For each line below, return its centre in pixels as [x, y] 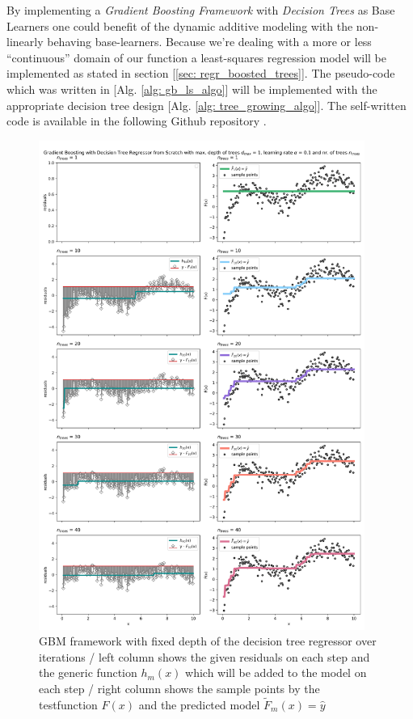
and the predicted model [199, 704]
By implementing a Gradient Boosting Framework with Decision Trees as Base [201, 10]
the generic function [88, 672]
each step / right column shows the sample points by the [179, 688]
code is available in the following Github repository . [137, 121]
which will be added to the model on [276, 672]
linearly [25, 42]
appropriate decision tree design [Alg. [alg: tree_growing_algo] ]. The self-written [206, 105]
